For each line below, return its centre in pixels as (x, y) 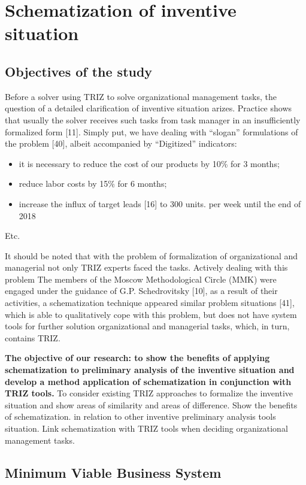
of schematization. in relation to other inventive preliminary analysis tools (140, 416)
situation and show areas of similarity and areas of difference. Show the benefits (151, 404)
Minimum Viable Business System (113, 472)
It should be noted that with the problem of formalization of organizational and (152, 255)
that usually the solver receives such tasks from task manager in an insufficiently (153, 119)
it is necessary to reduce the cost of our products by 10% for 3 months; (149, 163)
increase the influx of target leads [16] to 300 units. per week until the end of (160, 203)
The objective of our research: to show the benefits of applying (137, 358)
